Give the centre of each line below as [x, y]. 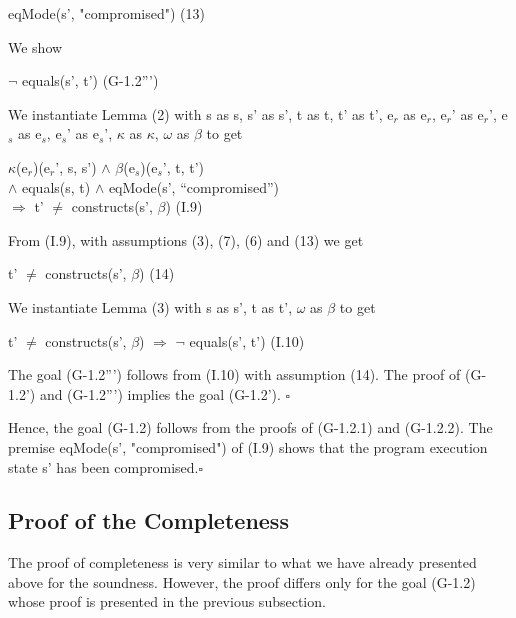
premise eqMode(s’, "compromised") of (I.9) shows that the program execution [248, 446]
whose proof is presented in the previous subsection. [167, 601]
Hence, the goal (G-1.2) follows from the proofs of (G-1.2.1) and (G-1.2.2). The [250, 427]
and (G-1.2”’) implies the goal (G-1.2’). [160, 393]
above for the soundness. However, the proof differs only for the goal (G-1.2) [242, 581]
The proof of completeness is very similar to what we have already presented [242, 562]
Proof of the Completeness [148, 520]
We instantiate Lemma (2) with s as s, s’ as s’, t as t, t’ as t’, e [201, 113]
